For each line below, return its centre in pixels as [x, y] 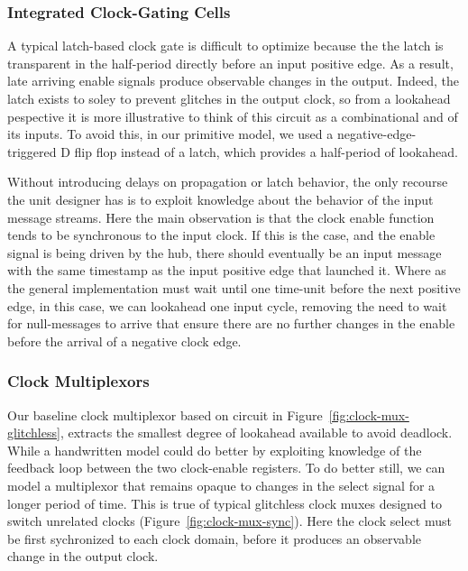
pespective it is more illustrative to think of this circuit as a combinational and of [233, 116]
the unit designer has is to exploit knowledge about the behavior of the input [220, 199]
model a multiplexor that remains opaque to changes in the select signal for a [221, 485]
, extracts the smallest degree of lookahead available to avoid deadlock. [256, 433]
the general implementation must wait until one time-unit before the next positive [234, 287]
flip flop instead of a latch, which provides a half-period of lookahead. [266, 151]
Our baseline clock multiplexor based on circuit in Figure [165, 414]
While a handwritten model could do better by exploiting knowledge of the [215, 450]
